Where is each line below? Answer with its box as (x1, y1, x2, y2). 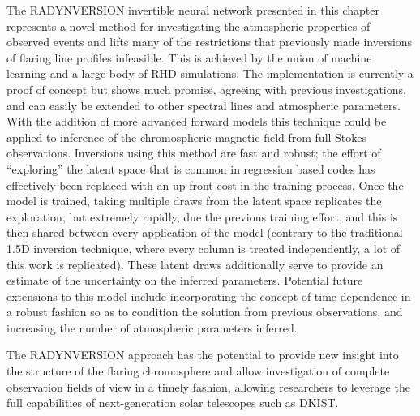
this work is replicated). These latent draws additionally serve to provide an (6, 255, 384, 272)
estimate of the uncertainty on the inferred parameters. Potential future (6, 272, 363, 289)
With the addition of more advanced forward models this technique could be (6, 113, 387, 130)
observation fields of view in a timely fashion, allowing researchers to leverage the (6, 378, 410, 395)
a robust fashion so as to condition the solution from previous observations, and (6, 303, 403, 320)
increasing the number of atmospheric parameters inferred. (6, 319, 298, 336)
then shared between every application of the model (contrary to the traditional (6, 224, 403, 241)
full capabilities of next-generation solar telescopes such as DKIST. (6, 394, 339, 411)
